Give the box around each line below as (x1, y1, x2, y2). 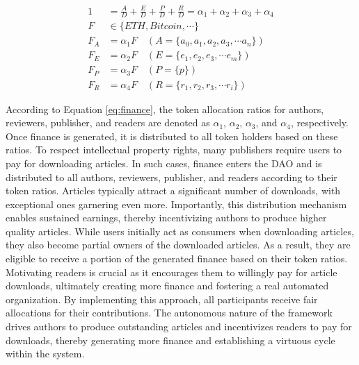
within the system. (6, 346, 85, 361)
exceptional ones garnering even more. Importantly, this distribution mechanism (6, 196, 347, 211)
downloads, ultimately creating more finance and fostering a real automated (6, 278, 329, 293)
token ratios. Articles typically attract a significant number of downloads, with (6, 183, 341, 198)
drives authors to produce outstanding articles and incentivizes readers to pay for (6, 319, 352, 334)
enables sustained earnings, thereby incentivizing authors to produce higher (6, 210, 327, 225)
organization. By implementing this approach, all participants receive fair (6, 291, 318, 306)
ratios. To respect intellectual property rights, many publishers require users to (6, 142, 342, 157)
